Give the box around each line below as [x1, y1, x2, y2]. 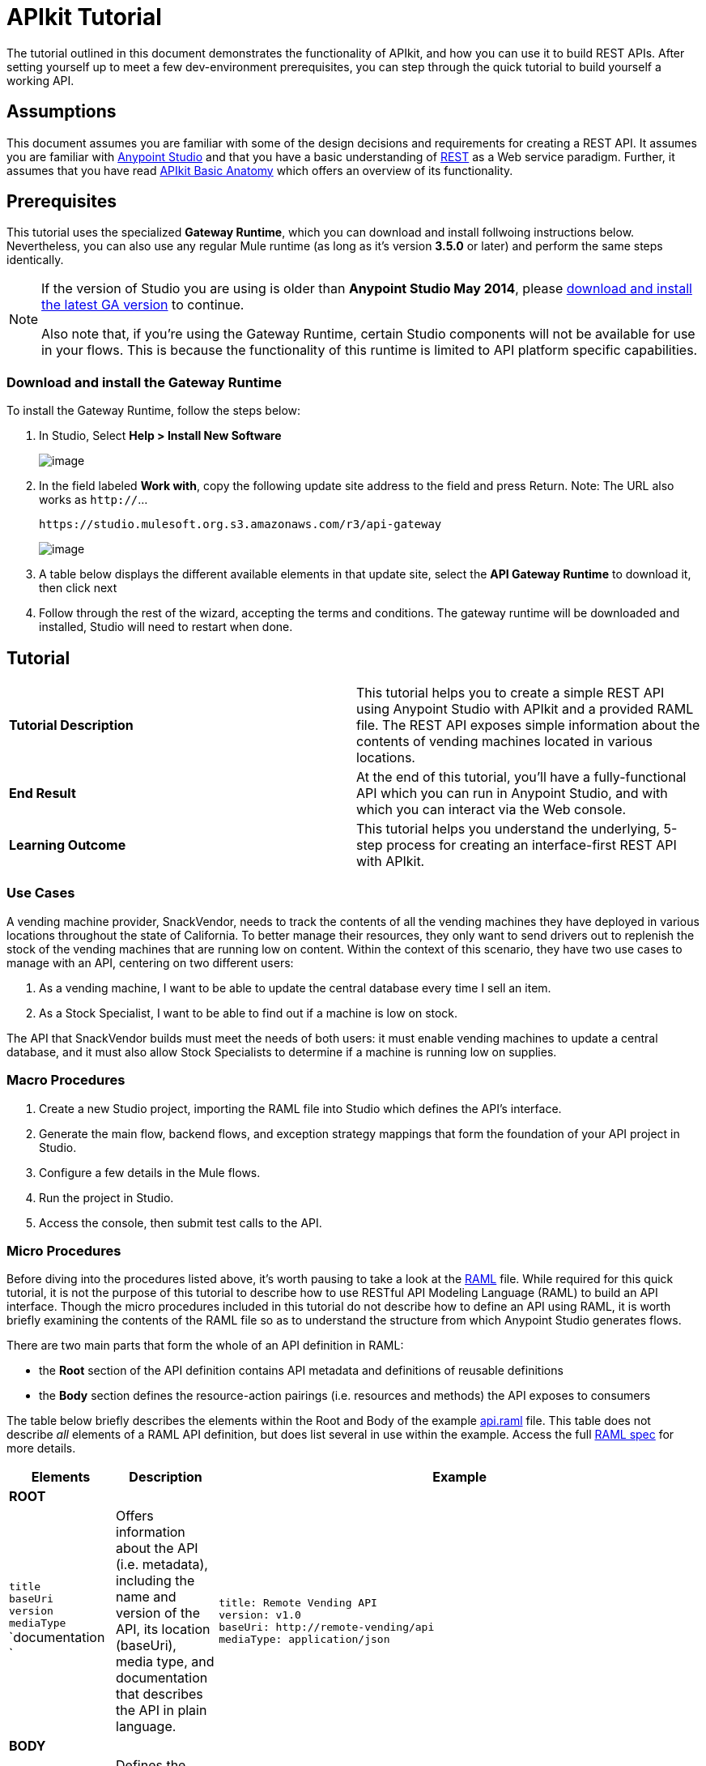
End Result [9, 785, 76, 802]
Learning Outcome [9, 837, 126, 854]
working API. [6, 73, 74, 87]
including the [116, 1572, 195, 1589]
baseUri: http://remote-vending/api [219, 1621, 435, 1634]
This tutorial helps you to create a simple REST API [356, 685, 665, 702]
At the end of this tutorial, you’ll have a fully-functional [356, 769, 687, 786]
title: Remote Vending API [219, 1597, 377, 1610]
